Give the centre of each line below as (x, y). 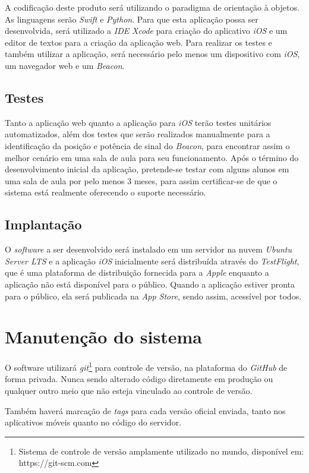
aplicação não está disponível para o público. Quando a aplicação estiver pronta (150, 284)
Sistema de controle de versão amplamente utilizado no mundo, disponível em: (161, 451)
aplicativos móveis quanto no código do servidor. (93, 422)
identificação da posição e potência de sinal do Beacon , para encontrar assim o (147, 145)
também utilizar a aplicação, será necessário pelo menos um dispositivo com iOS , (152, 54)
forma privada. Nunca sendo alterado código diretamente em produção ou (139, 379)
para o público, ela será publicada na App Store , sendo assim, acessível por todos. (153, 296)
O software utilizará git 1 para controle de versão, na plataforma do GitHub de (146, 366)
